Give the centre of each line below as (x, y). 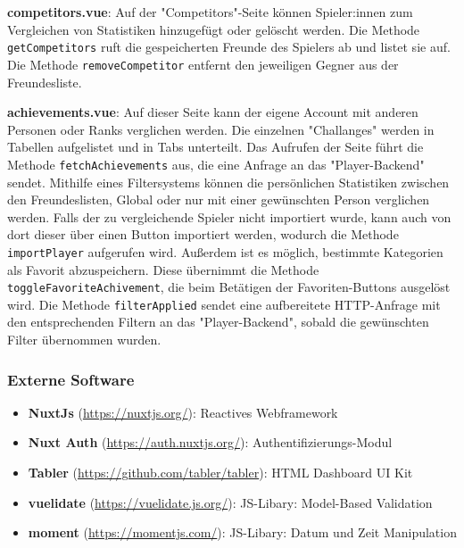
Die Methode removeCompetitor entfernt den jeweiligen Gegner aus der (203, 64)
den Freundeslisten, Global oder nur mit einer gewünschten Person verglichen (219, 199)
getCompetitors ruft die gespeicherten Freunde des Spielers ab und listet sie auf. (229, 47)
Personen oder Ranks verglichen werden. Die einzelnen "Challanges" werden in (221, 129)
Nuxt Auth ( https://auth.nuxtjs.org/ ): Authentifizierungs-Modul (210, 442)
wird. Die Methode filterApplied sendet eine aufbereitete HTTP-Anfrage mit (224, 304)
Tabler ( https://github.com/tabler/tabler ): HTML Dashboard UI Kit (220, 473)
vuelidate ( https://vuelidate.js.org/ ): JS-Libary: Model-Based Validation (230, 502)
